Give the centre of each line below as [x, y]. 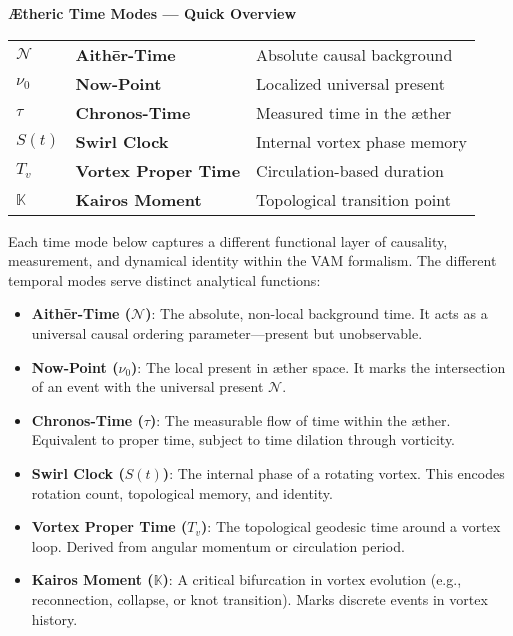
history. [54, 618]
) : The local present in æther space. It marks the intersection [318, 366]
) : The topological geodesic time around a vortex [351, 526]
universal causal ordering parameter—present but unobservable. [227, 332]
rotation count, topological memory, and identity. [182, 492]
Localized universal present [351, 83]
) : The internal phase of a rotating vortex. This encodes [333, 472]
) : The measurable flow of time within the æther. [300, 419]
